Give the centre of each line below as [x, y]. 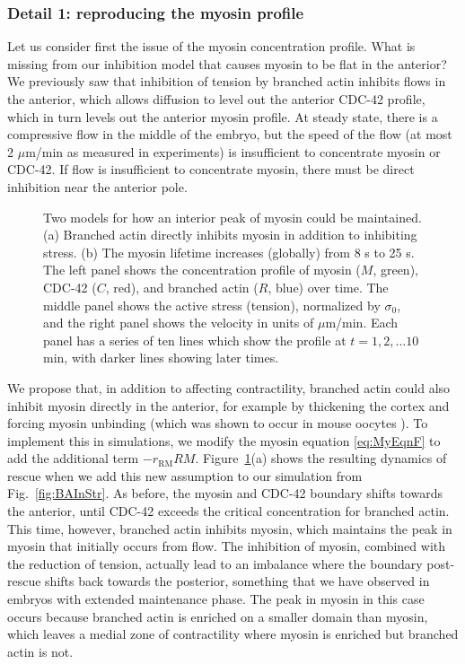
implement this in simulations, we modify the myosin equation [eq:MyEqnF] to [224, 440]
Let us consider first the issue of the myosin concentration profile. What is [211, 46]
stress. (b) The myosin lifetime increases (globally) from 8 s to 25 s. [229, 252]
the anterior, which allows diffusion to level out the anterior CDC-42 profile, [216, 99]
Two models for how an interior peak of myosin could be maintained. [232, 217]
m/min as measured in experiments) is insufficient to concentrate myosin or [233, 151]
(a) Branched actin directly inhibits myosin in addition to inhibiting [230, 235]
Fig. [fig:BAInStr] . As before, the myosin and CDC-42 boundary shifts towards [225, 493]
